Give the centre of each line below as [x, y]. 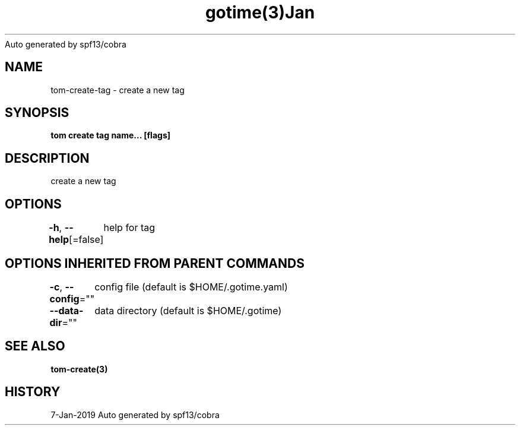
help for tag [129, 228]
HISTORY [33, 392]
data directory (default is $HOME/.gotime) [188, 310]
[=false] [86, 240]
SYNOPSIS [37, 113]
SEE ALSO [35, 346]
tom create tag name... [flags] [110, 135]
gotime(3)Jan [260, 12]
